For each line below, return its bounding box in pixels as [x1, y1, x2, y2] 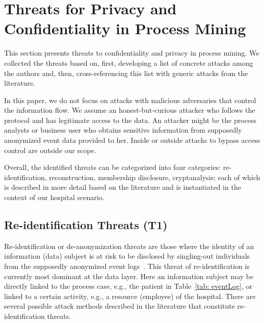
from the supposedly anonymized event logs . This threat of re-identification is [4, 261, 250, 271]
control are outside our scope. [4, 144, 96, 155]
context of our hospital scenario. [4, 192, 104, 203]
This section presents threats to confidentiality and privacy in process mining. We [4, 47, 259, 58]
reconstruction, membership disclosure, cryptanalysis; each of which [49, 171, 260, 182]
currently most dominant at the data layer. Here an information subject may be [4, 270, 254, 281]
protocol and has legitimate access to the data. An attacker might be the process [4, 114, 257, 125]
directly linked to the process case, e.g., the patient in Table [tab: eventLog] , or [4, 281, 253, 291]
